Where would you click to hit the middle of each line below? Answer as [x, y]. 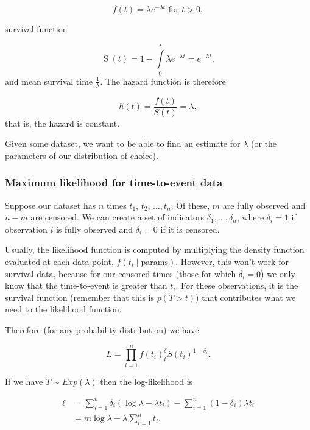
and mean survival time [49, 81]
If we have [24, 381]
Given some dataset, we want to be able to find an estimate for [123, 143]
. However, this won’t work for [232, 262]
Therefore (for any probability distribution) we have [102, 330]
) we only [278, 273]
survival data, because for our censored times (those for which [121, 273]
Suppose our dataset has [51, 205]
